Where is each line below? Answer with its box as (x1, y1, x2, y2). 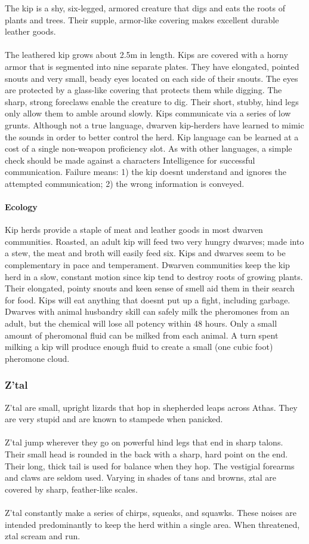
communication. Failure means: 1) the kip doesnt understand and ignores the (5, 165, 286, 178)
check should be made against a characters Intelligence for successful (5, 153, 255, 166)
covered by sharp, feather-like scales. (5, 482, 138, 495)
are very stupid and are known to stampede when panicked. (5, 413, 223, 425)
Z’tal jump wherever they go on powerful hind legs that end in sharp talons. (5, 436, 283, 448)
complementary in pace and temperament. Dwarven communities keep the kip (5, 259, 290, 271)
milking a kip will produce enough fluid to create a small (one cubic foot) (5, 340, 273, 353)
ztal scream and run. (5, 530, 81, 542)
